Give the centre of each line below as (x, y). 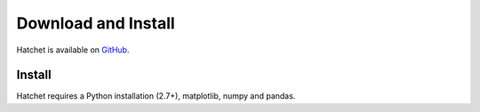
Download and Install (96, 23)
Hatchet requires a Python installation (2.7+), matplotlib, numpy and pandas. (156, 96)
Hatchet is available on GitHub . (73, 50)
